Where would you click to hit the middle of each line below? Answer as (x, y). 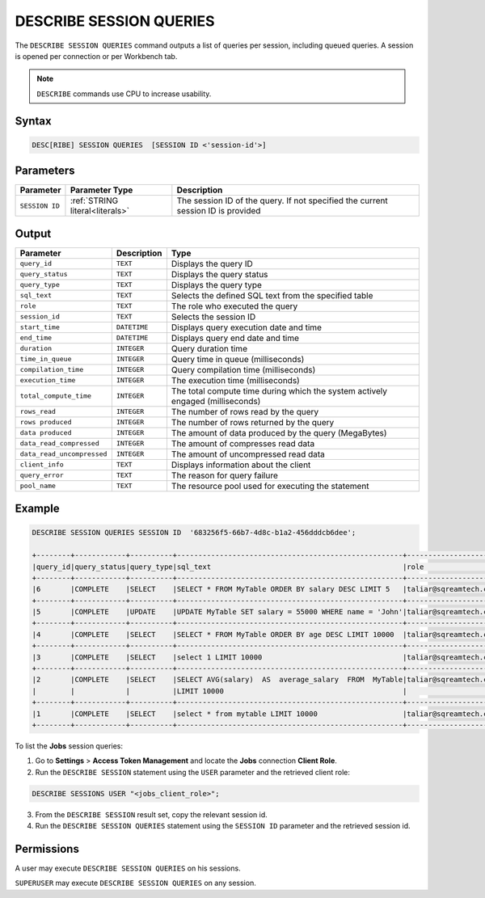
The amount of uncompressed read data (248, 454)
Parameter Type (101, 190)
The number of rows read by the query (245, 411)
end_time (36, 338)
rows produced (46, 422)
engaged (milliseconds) (216, 401)
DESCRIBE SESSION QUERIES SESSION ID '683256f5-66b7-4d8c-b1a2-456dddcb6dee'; (194, 533)
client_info (42, 465)
